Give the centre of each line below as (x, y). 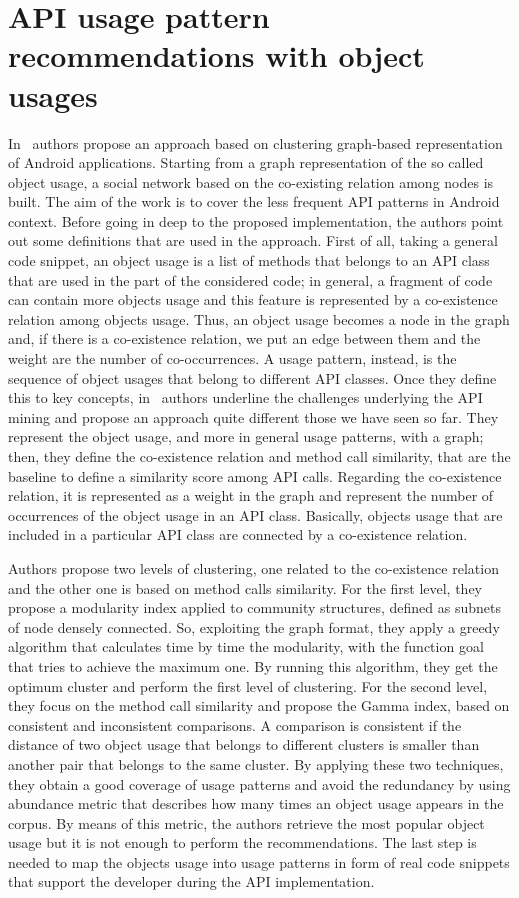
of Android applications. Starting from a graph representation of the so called (246, 162)
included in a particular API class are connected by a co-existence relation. (238, 534)
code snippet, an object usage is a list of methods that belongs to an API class (249, 260)
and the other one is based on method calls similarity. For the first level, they (245, 587)
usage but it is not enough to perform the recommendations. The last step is (242, 842)
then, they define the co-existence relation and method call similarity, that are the (259, 456)
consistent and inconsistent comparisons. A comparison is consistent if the (235, 724)
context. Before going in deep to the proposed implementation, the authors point (256, 220)
